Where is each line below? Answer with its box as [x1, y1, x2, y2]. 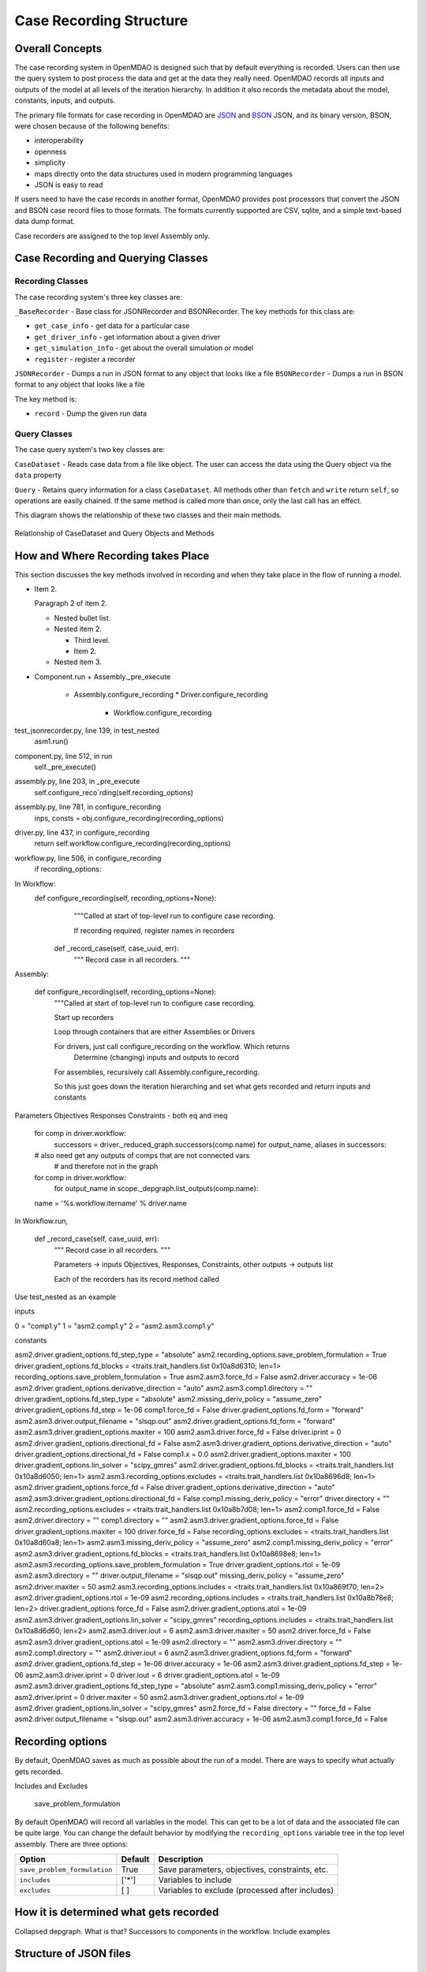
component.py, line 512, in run [14, 751, 113, 760]
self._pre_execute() [34, 762, 96, 772]
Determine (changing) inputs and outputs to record [73, 1053, 240, 1063]
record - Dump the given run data [34, 409, 148, 418]
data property [14, 470, 62, 480]
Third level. [73, 635, 110, 644]
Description [158, 1854, 204, 1865]
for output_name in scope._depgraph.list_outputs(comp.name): [54, 1184, 259, 1193]
